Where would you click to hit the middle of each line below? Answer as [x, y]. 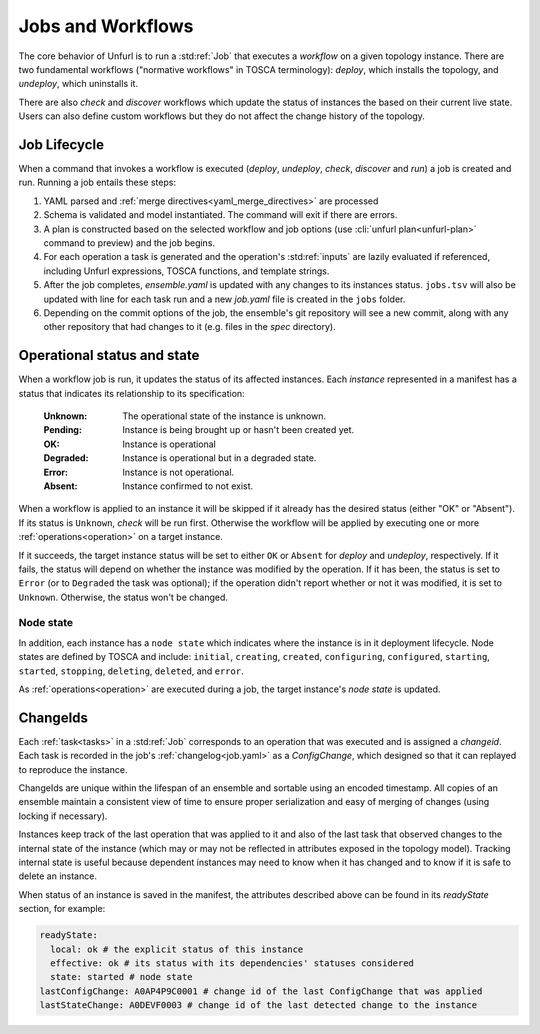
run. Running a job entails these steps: [97, 182]
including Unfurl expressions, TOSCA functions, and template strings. [186, 271]
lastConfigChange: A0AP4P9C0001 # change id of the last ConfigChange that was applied [261, 991]
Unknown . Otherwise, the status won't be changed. [123, 597]
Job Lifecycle [61, 144]
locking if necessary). [63, 816]
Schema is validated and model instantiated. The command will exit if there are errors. [220, 215]
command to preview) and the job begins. [129, 242]
